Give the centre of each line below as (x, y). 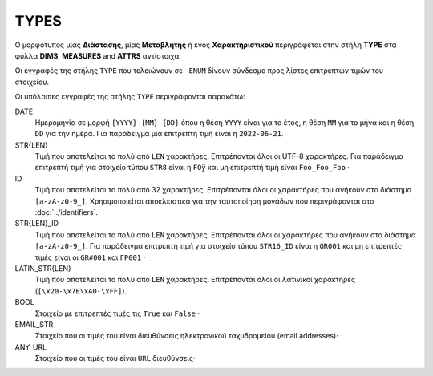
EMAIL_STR (34, 324)
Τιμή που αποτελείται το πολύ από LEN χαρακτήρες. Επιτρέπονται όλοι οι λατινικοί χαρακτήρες (195, 280)
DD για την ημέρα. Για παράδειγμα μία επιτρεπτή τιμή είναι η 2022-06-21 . (159, 134)
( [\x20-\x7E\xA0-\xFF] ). (81, 291)
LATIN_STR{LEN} (43, 268)
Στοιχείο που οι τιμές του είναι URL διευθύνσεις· (115, 358)
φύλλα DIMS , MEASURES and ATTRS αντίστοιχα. (98, 55)
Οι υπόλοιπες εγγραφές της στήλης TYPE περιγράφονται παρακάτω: (130, 97)
